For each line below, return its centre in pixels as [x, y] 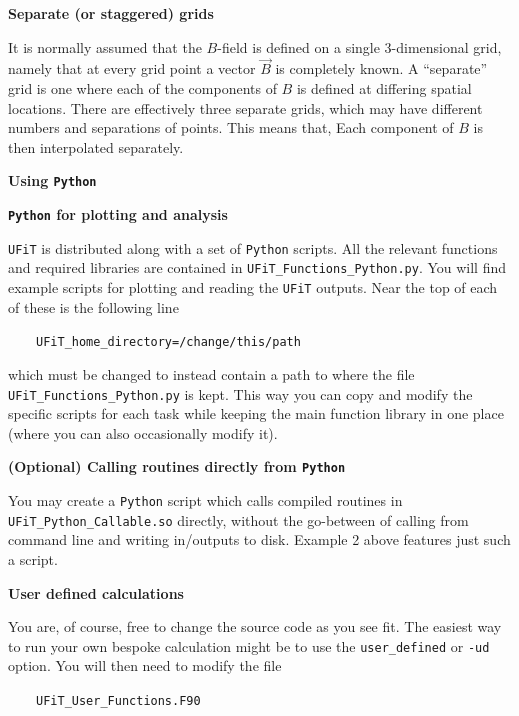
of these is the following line [93, 306]
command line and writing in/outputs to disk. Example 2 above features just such [259, 539]
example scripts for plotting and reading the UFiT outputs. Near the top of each [253, 287]
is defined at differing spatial [384, 88]
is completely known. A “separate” [381, 68]
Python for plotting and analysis [118, 214]
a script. [33, 558]
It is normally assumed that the [105, 46]
